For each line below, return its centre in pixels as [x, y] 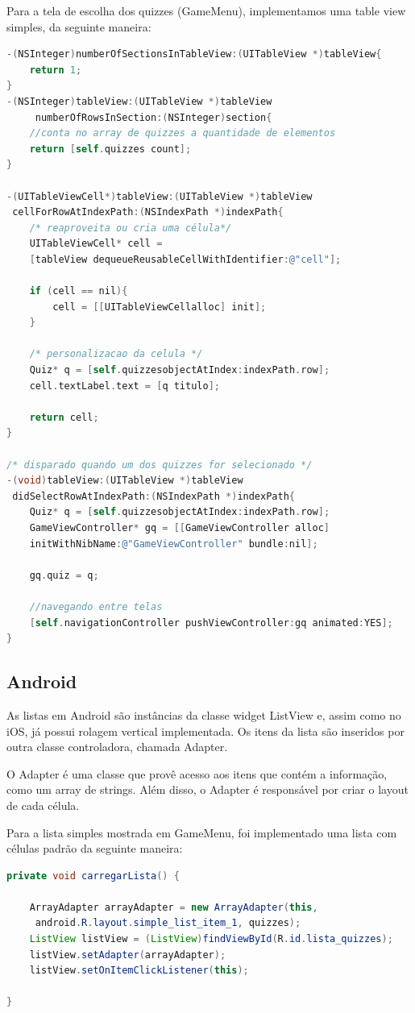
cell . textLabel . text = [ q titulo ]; [124, 386]
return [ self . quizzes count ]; [110, 149]
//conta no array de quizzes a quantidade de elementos [183, 133]
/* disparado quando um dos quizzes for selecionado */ [160, 465]
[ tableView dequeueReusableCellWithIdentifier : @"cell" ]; [185, 259]
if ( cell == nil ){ [79, 291]
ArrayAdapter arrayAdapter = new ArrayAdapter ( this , [174, 907]
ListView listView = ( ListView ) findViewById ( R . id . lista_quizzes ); [211, 939]
